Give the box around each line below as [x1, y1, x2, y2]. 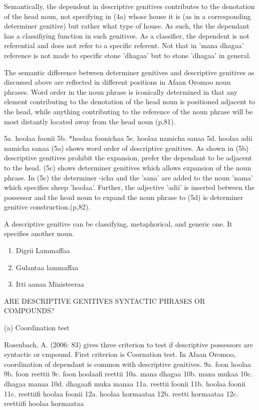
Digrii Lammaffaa [16, 245, 70, 256]
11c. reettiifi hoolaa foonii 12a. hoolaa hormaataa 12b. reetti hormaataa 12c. [4, 388, 238, 398]
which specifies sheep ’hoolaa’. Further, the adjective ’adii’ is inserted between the [4, 182, 255, 192]
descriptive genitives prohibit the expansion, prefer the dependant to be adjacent [4, 152, 252, 163]
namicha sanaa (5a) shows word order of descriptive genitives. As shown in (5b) [4, 142, 249, 153]
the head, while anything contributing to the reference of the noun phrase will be [4, 106, 253, 116]
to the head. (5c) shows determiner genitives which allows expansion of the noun [4, 162, 251, 172]
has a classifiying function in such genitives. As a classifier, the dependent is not [4, 30, 249, 41]
